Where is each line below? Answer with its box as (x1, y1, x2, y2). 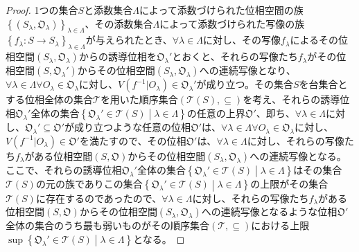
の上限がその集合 (250, 177, 329, 191)
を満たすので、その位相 (79, 133, 186, 147)
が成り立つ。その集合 (196, 77, 293, 91)
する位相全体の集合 (6, 92, 93, 107)
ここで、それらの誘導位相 (6, 162, 122, 177)
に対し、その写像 (203, 33, 281, 47)
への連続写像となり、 (199, 63, 296, 78)
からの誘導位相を (78, 49, 157, 64)
